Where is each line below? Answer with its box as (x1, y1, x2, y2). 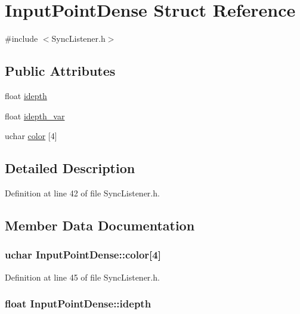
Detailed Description (5, 159, 135, 177)
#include (5, 32, 38, 45)
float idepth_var (5, 109, 65, 122)
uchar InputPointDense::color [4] (5, 247, 161, 262)
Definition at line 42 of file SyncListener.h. (5, 186, 160, 199)
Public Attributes (5, 61, 116, 80)
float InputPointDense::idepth (5, 296, 151, 311)
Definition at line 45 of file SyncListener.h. (5, 270, 160, 283)
